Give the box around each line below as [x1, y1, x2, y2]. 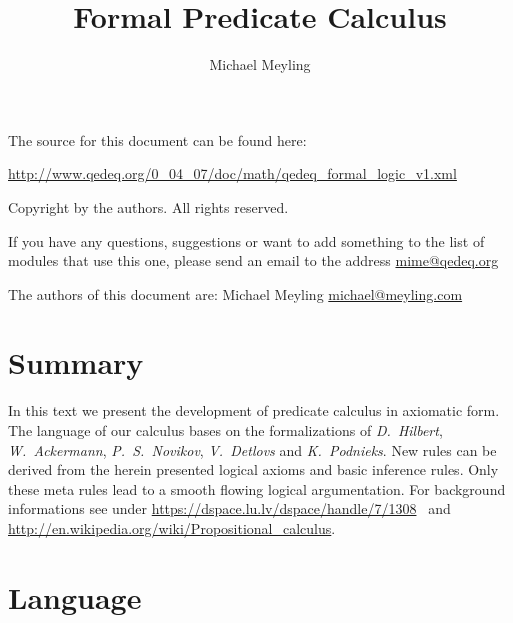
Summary [8, 342, 144, 383]
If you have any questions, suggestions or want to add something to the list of [8, 230, 485, 251]
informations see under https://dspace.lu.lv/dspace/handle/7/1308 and [8, 498, 451, 519]
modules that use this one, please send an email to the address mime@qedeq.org [8, 250, 499, 271]
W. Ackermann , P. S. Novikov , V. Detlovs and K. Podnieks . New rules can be [8, 439, 497, 460]
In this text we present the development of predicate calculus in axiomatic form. [8, 400, 500, 421]
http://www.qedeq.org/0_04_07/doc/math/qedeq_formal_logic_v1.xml [8, 163, 457, 184]
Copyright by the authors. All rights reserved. [8, 196, 289, 217]
